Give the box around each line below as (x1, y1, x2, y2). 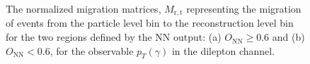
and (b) (272, 30, 305, 44)
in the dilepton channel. (171, 43, 275, 58)
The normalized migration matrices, (6, 1, 161, 15)
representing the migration (186, 1, 302, 15)
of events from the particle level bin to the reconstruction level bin (6, 15, 294, 30)
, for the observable (50, 43, 134, 58)
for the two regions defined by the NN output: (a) (6, 30, 222, 44)
